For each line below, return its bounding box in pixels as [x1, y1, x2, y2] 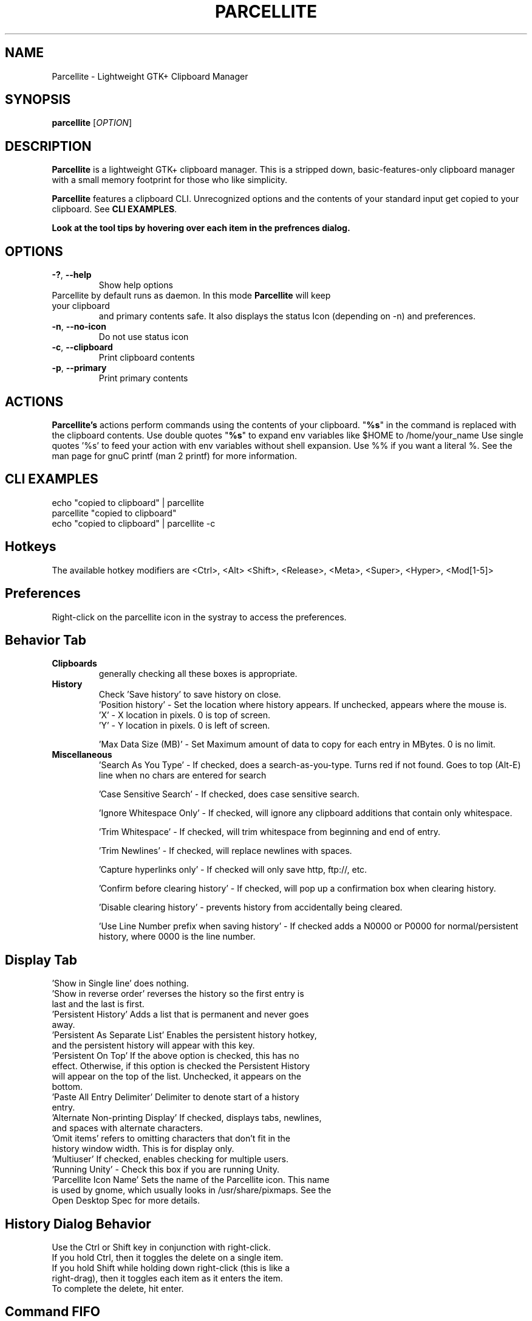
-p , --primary [52, 362, 107, 373]
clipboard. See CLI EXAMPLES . [52, 204, 177, 215]
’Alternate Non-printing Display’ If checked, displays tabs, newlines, [52, 1112, 322, 1123]
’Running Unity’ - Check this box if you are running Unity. [52, 1164, 280, 1175]
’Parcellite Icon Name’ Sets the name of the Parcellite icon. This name [52, 1174, 330, 1185]
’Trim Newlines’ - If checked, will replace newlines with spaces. [98, 845, 352, 856]
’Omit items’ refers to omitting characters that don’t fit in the [52, 1133, 291, 1144]
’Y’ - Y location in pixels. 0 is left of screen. [98, 720, 270, 731]
